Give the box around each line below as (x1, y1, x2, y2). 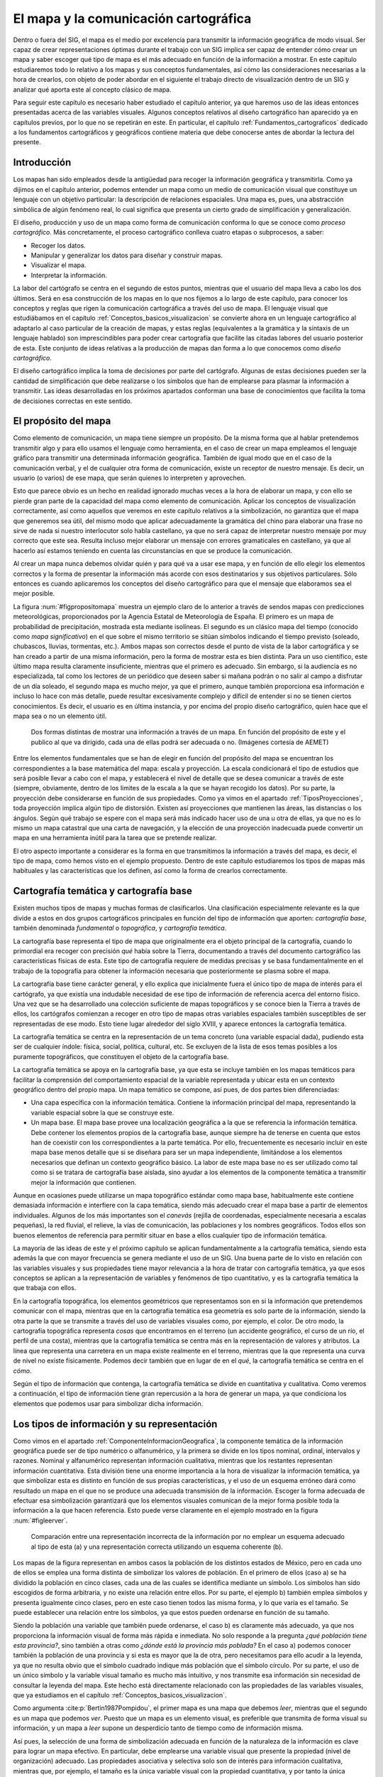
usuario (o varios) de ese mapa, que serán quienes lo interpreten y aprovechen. (13, 473, 246, 483)
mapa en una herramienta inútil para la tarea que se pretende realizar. (13, 834, 217, 842)
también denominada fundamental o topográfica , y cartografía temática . (13, 924, 227, 933)
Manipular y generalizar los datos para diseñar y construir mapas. (30, 251, 223, 259)
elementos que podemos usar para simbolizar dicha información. (13, 1399, 204, 1407)
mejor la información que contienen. (30, 1178, 137, 1186)
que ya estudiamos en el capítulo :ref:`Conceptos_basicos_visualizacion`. (13, 1691, 227, 1700)
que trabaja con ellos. (13, 1284, 77, 1292)
